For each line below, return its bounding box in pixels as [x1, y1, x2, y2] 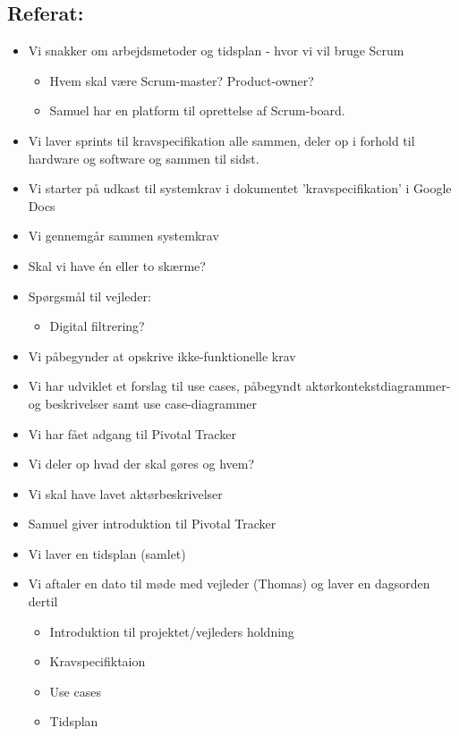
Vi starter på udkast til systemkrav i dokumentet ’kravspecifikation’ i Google [28, 179, 452, 198]
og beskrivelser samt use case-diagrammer [28, 393, 258, 412]
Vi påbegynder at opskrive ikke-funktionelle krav [28, 346, 296, 365]
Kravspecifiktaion [49, 652, 146, 671]
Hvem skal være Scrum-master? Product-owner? [49, 71, 314, 89]
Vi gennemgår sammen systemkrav [28, 226, 219, 245]
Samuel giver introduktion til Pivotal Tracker [28, 514, 276, 533]
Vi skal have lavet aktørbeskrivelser [28, 484, 223, 503]
